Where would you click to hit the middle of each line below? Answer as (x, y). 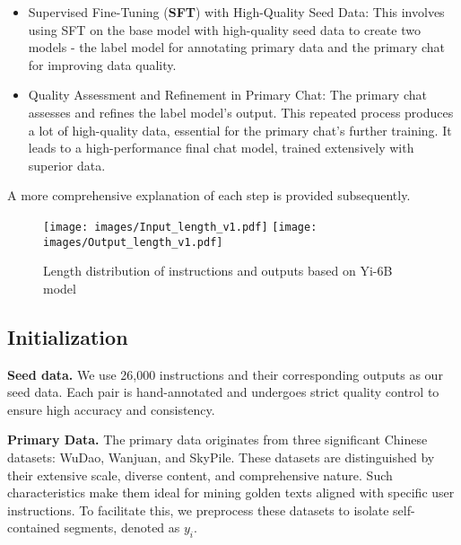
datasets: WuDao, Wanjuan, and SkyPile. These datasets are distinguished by (221, 457)
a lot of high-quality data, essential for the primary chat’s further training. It (240, 130)
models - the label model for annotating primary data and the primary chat (237, 47)
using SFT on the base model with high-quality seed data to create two (224, 29)
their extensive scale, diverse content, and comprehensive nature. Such (200, 475)
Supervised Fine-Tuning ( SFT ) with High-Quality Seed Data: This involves (236, 12)
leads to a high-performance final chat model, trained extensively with (221, 148)
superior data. (67, 165)
